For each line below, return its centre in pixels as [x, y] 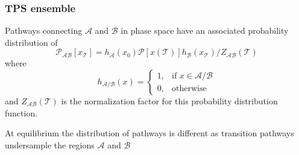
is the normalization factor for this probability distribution [169, 101]
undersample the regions [50, 144]
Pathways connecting [44, 30]
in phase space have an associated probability [205, 30]
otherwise [189, 88]
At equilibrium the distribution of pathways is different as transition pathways [149, 133]
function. [21, 112]
